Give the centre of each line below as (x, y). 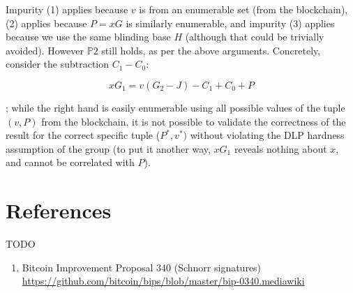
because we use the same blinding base (88, 37)
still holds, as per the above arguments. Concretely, (211, 50)
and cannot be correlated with (70, 162)
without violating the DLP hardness (267, 135)
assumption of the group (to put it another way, (108, 148)
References (59, 210)
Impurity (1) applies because (67, 9)
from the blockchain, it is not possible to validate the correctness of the (194, 121)
